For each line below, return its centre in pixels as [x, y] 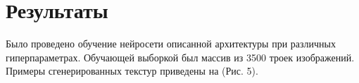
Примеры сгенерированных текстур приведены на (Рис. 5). [132, 71]
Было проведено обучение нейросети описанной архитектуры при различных [171, 44]
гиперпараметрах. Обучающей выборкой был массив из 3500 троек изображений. [180, 57]
